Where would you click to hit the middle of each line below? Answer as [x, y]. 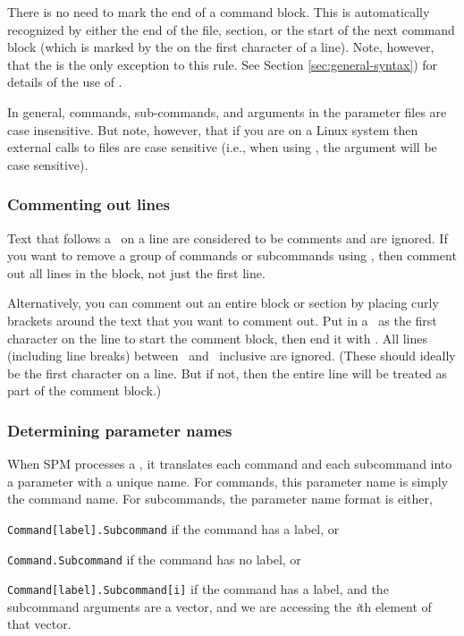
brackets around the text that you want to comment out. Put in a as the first [222, 320]
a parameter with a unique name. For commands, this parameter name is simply [228, 481]
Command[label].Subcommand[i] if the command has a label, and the [198, 589]
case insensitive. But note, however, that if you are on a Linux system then [213, 129]
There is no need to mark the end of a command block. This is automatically [219, 12]
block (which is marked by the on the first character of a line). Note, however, [221, 47]
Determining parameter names [120, 430]
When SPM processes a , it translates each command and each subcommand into [230, 464]
